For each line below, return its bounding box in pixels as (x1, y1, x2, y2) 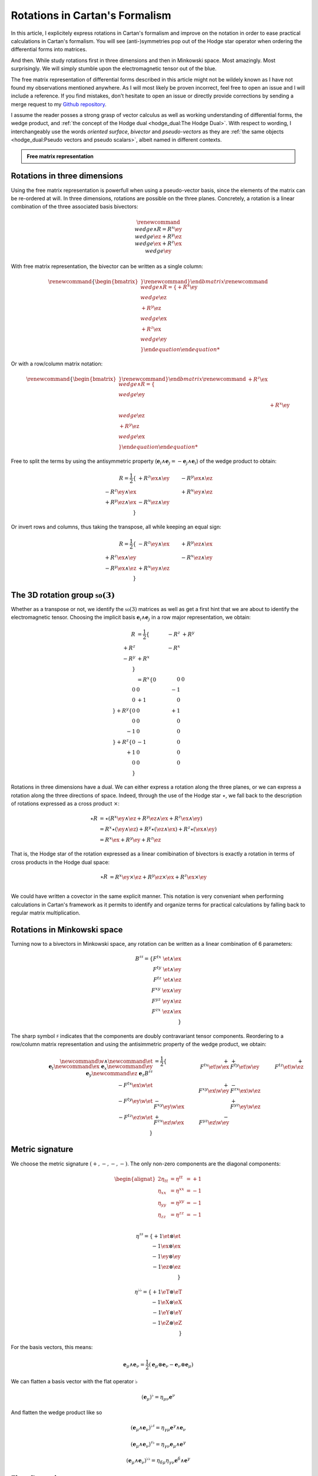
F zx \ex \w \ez (230, 1086, 261, 1094)
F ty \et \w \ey (230, 1062, 260, 1070)
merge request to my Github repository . (11, 100, 107, 107)
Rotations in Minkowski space (11, 925, 123, 935)
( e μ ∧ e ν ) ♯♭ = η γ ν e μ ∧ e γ (130, 1440, 186, 1449)
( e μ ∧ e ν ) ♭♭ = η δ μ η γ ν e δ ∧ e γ (126, 1456, 191, 1465)
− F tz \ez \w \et (118, 1113, 153, 1121)
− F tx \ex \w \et (118, 1081, 153, 1089)
